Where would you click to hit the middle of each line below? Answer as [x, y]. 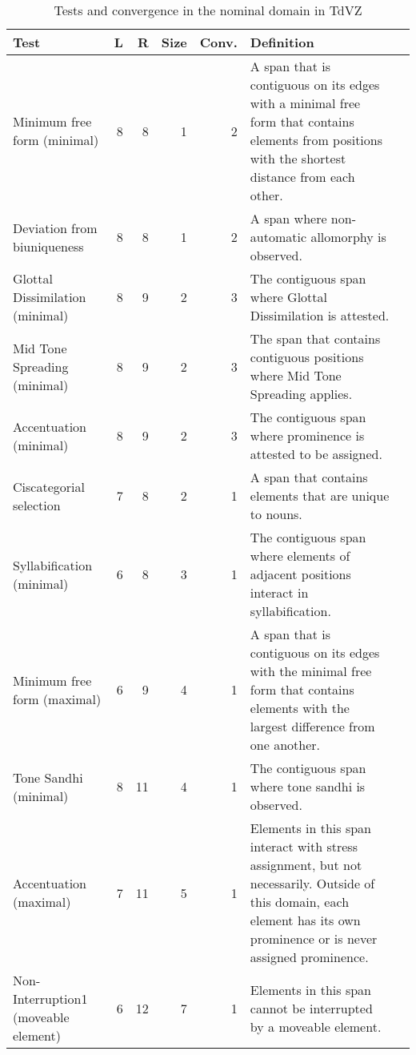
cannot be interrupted [311, 1008]
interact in [279, 592]
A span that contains [309, 477]
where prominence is [307, 435]
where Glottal [288, 297]
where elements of [300, 556]
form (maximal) [57, 699]
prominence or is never [314, 938]
